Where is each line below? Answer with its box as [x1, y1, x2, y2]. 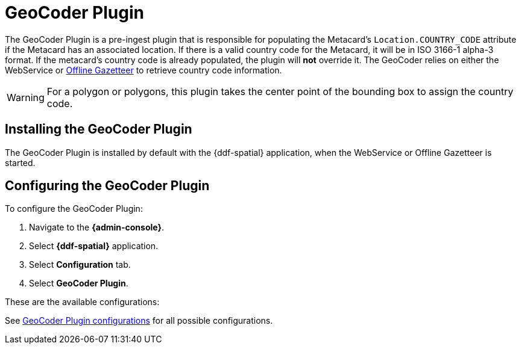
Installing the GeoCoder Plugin [5, 122, 192, 137]
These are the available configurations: [5, 297, 160, 307]
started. [5, 157, 36, 168]
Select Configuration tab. [29, 259, 131, 270]
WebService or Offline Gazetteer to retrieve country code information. [5, 64, 282, 75]
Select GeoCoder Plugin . [29, 278, 128, 289]
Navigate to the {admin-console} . [29, 222, 165, 233]
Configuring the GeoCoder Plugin [5, 178, 210, 194]
